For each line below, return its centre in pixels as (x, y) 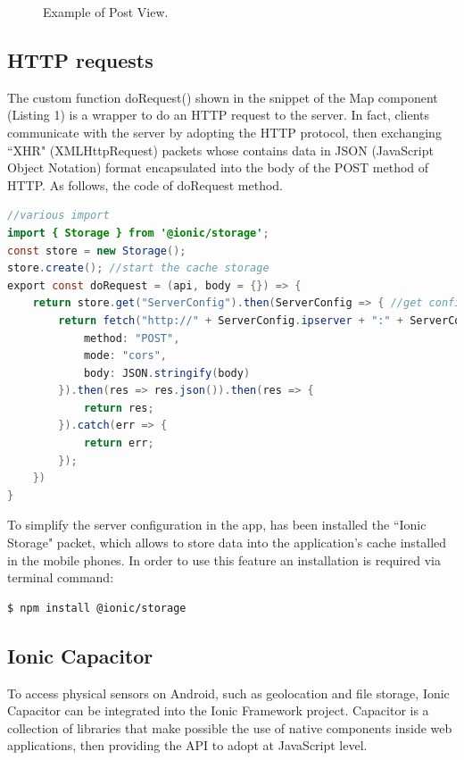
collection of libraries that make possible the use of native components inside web (230, 727)
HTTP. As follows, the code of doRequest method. (145, 184)
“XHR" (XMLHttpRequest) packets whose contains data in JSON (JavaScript (220, 150)
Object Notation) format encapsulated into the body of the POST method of (218, 167)
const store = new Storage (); (97, 251)
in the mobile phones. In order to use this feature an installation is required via (224, 560)
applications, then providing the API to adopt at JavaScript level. (187, 745)
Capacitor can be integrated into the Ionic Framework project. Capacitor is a (218, 710)
